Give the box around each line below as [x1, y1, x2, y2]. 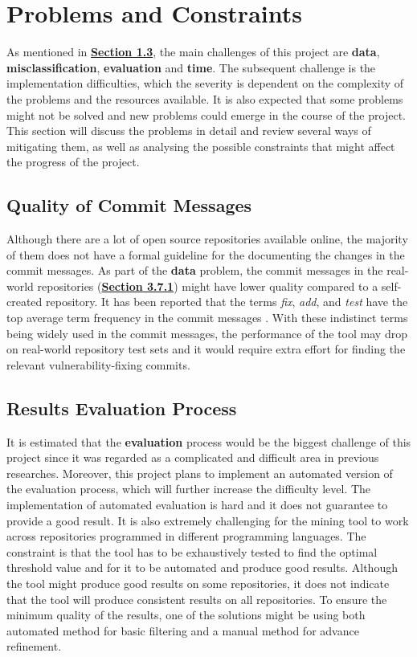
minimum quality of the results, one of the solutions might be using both [6, 606, 366, 623]
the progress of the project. [6, 153, 140, 170]
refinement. [6, 638, 62, 655]
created [6, 293, 43, 310]
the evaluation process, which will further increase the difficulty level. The [6, 480, 371, 497]
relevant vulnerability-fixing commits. [6, 356, 190, 373]
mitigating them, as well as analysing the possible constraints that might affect [6, 137, 395, 154]
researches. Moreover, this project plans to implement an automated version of [6, 464, 393, 481]
